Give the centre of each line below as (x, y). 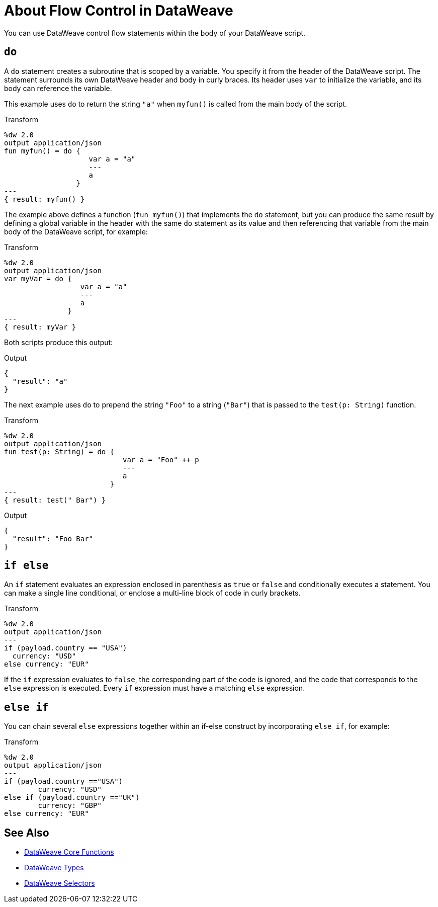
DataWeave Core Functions (69, 852)
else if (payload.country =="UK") (72, 798)
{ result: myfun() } (45, 199)
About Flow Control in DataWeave (119, 11)
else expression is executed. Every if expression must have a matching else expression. (155, 688)
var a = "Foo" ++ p (161, 460)
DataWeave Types (54, 868)
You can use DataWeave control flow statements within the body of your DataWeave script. (155, 33)
